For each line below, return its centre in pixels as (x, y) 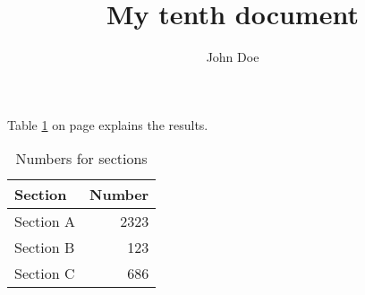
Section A (45, 221)
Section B (45, 247)
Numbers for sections (81, 159)
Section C (45, 273)
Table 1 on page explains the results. (108, 124)
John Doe (233, 57)
